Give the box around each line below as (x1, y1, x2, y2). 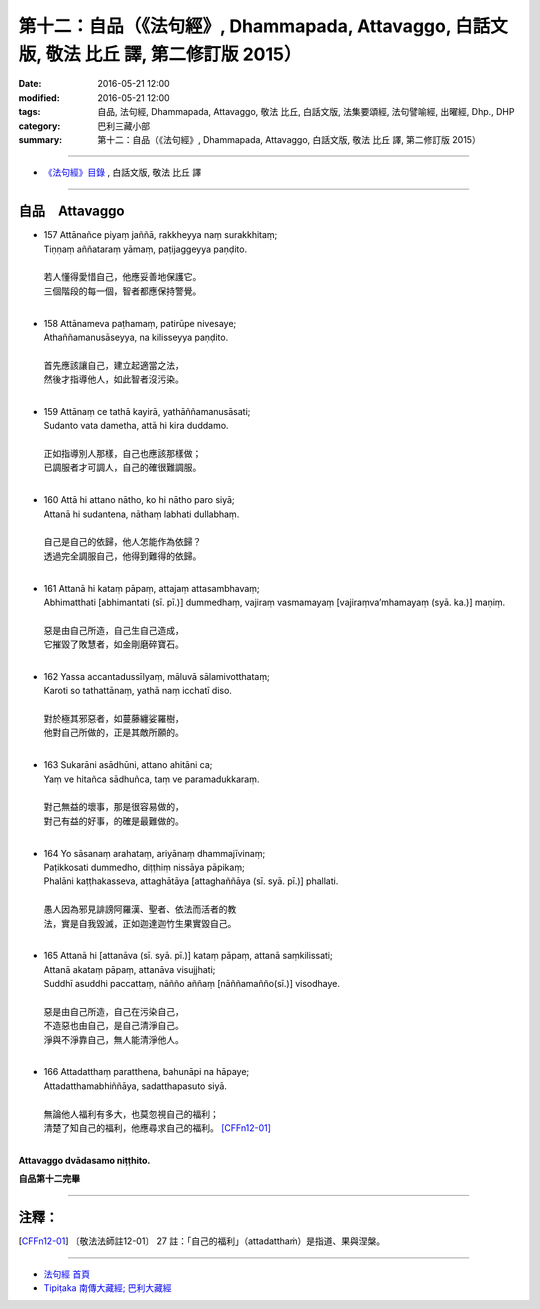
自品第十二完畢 (18, 1173, 80, 1185)
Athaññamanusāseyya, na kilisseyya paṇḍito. (43, 331, 229, 343)
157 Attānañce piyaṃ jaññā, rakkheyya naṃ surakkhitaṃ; (43, 229, 278, 241)
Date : (18, 78, 42, 90)
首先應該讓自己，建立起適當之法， (43, 359, 184, 371)
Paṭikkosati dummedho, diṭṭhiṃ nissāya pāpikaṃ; (43, 861, 245, 873)
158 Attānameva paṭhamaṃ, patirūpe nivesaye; (43, 317, 237, 329)
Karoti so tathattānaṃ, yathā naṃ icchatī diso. (43, 685, 232, 697)
